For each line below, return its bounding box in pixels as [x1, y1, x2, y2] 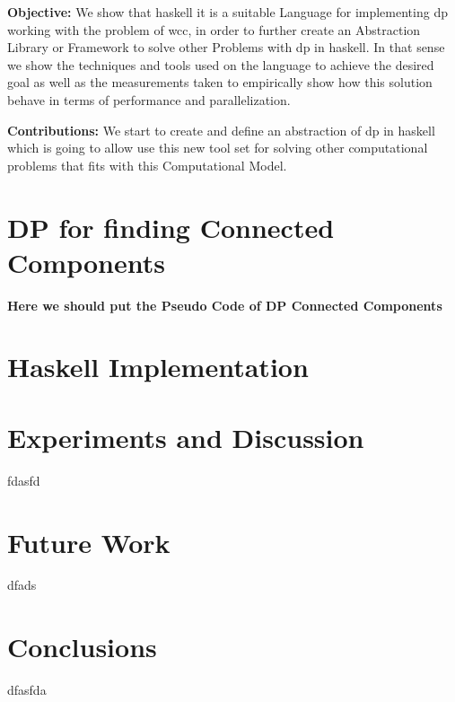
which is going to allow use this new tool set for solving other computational [7, 138, 428, 157]
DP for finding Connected [7, 208, 335, 245]
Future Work [7, 523, 171, 560]
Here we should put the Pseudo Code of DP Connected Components [7, 295, 442, 314]
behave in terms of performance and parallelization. [7, 90, 291, 109]
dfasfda [7, 680, 47, 699]
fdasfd [7, 470, 40, 489]
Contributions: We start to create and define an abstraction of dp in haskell [7, 120, 435, 139]
